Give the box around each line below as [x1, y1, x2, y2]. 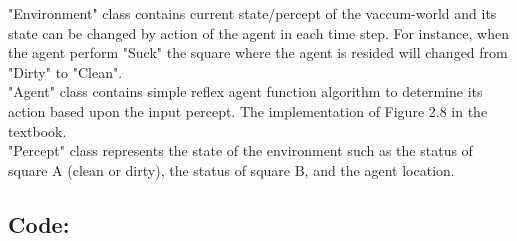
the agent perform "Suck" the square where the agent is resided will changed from [8, 42, 508, 63]
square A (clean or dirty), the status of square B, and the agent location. [8, 159, 455, 180]
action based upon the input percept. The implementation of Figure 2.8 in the [8, 100, 488, 121]
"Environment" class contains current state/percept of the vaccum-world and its [8, 3, 497, 23]
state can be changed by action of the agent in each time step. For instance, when [8, 22, 509, 43]
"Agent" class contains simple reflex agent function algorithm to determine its [8, 81, 483, 102]
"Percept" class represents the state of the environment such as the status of [8, 140, 473, 161]
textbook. [8, 120, 67, 141]
